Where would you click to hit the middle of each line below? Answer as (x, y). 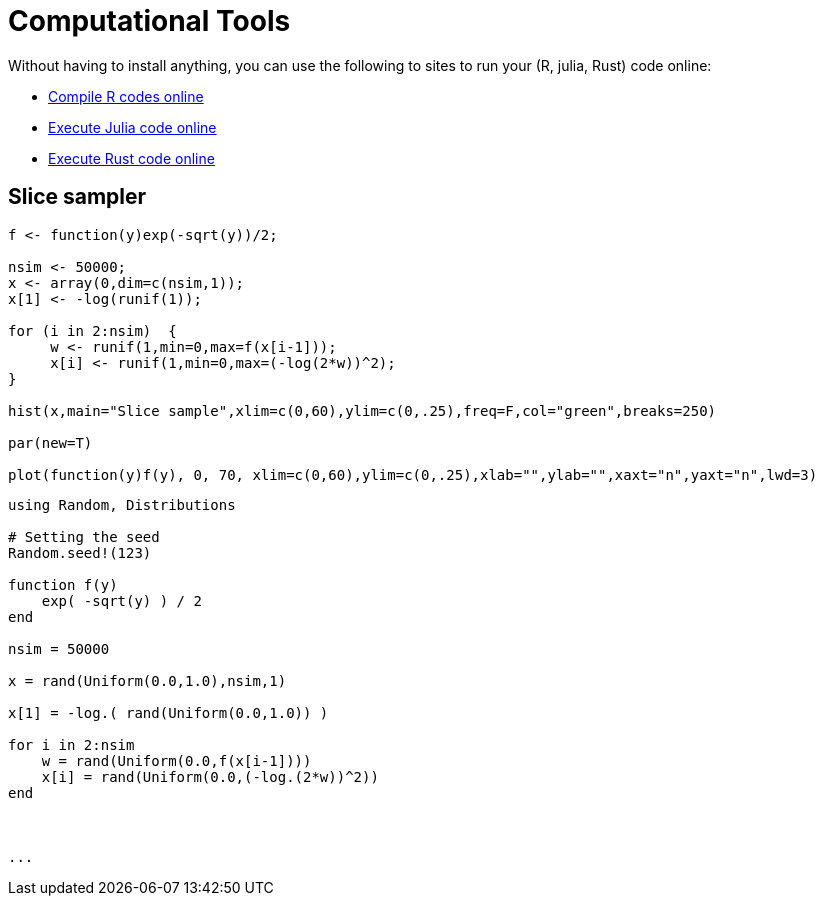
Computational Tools (149, 21)
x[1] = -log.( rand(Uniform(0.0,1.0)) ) (168, 712)
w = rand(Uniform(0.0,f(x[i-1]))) (176, 760)
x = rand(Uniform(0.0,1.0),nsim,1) (147, 680)
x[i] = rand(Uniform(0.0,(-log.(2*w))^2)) (210, 776)
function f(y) (63, 584)
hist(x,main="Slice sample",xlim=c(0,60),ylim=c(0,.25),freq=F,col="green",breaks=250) (362, 410)
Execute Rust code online (131, 158)
